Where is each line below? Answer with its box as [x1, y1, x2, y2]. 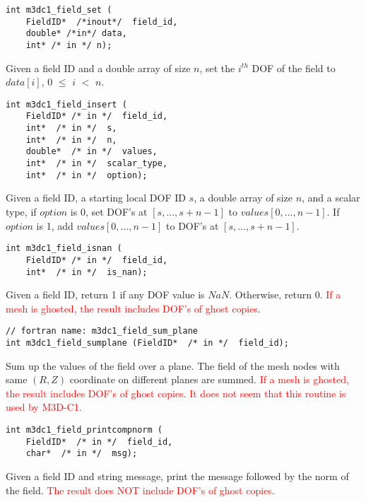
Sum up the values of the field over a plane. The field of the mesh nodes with [6, 358, 340, 373]
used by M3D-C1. [6, 399, 82, 414]
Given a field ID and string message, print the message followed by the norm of [6, 469, 349, 483]
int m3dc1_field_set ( [6, 5, 112, 15]
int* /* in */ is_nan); [25, 267, 148, 277]
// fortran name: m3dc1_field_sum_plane [6, 326, 199, 337]
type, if [6, 204, 37, 218]
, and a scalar [302, 190, 360, 205]
